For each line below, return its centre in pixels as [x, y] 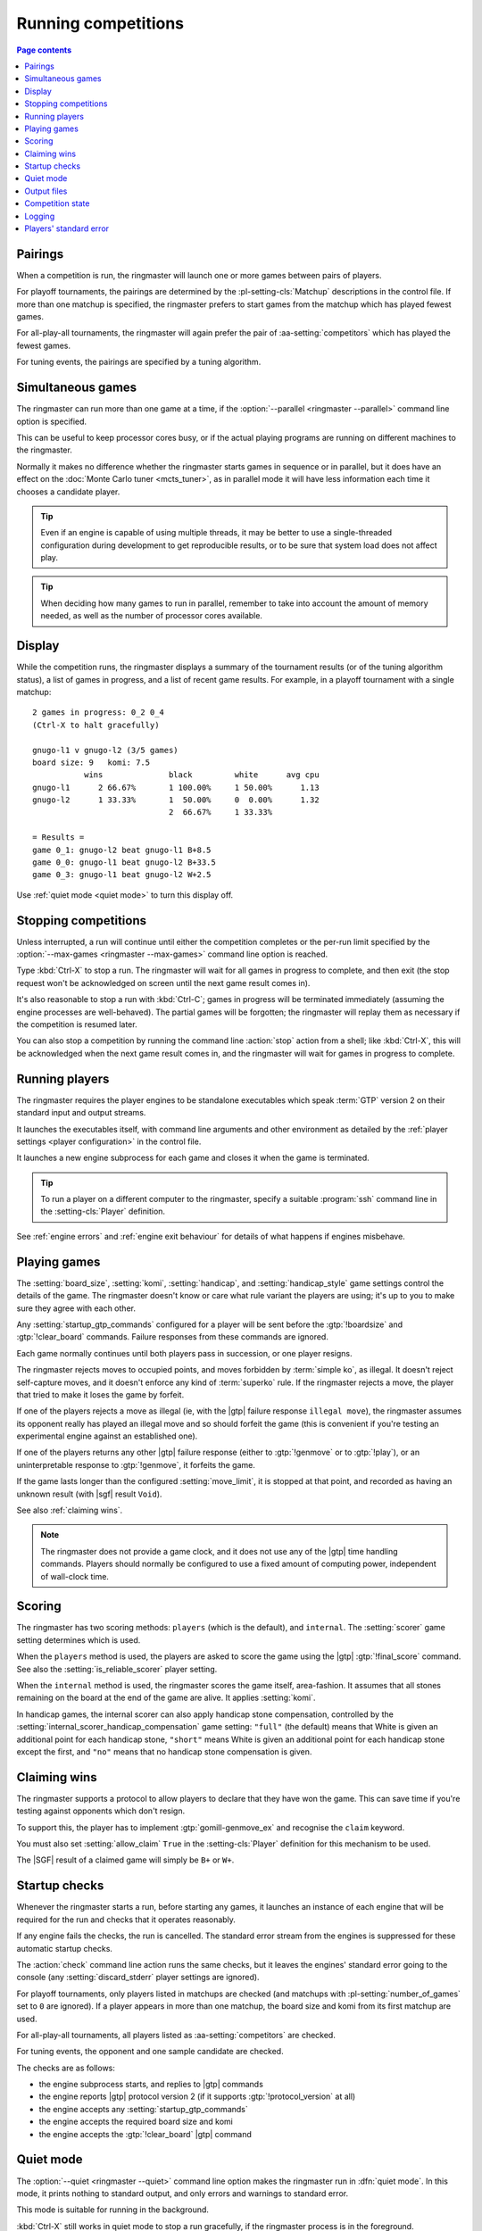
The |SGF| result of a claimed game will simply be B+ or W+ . [125, 1860]
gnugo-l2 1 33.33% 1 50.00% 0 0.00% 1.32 [176, 800]
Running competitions [100, 23]
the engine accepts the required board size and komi [136, 2122]
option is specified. [52, 421]
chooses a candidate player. [68, 492]
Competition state [57, 203]
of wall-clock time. [75, 1576]
